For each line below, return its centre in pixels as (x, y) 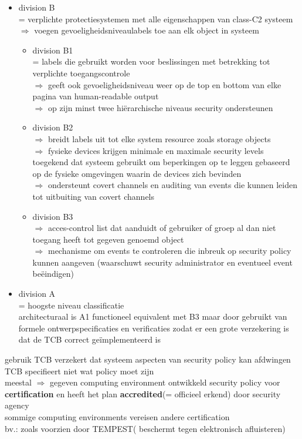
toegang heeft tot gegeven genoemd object (108, 239)
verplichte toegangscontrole (81, 73)
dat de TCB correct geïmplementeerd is (90, 339)
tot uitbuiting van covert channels (94, 196)
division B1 (53, 50)
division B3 (53, 216)
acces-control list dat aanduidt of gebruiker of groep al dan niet (162, 228)
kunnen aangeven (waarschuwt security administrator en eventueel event (162, 262)
